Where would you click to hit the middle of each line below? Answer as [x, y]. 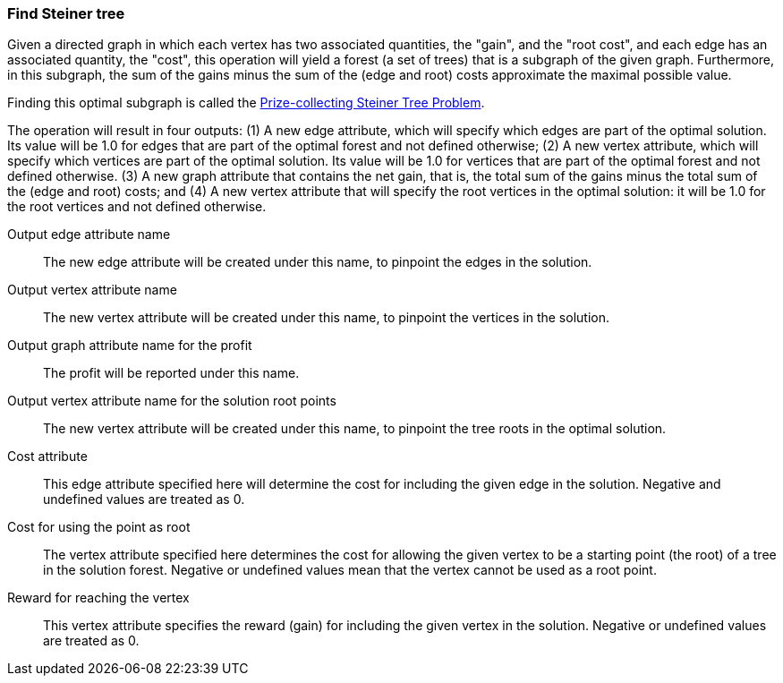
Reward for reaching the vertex [98, 598]
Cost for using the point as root [99, 527]
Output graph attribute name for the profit [130, 346]
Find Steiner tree [66, 13]
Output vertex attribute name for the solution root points [172, 401]
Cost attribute [47, 457]
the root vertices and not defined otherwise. [137, 207]
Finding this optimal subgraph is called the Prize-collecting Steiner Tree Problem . [246, 103]
